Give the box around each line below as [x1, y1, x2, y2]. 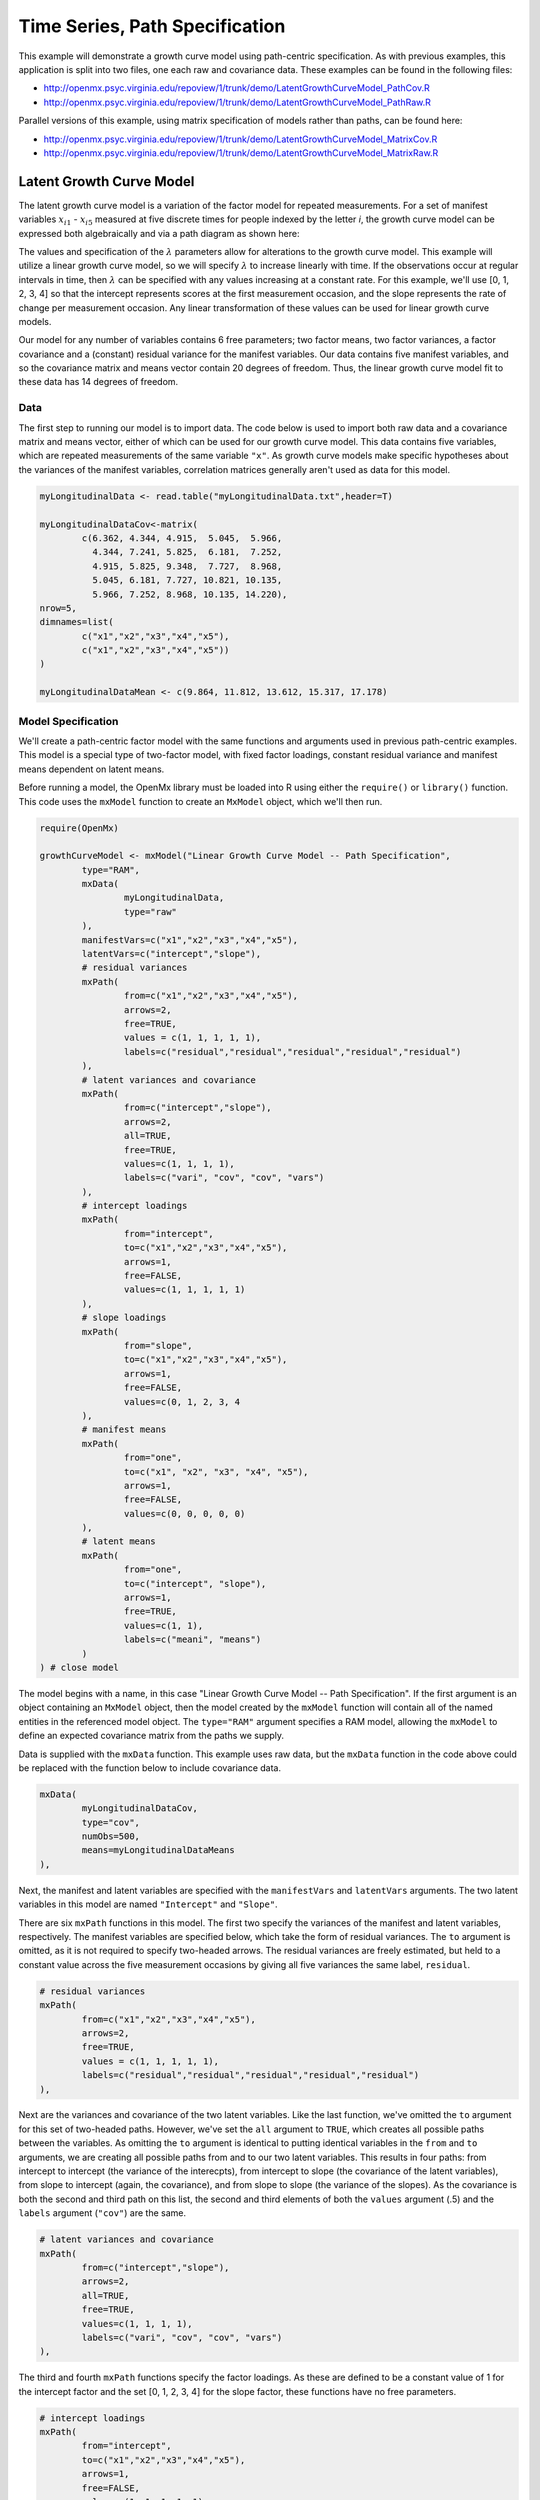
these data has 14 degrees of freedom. [18, 376, 179, 388]
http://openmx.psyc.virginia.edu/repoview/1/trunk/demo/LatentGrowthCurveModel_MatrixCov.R [43, 133, 438, 145]
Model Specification [18, 714, 119, 728]
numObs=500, [81, 1831, 140, 1842]
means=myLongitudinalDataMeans [81, 1845, 235, 1856]
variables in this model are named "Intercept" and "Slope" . [18, 1898, 279, 1910]
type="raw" [123, 906, 177, 917]
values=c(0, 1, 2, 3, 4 [123, 1396, 240, 1407]
